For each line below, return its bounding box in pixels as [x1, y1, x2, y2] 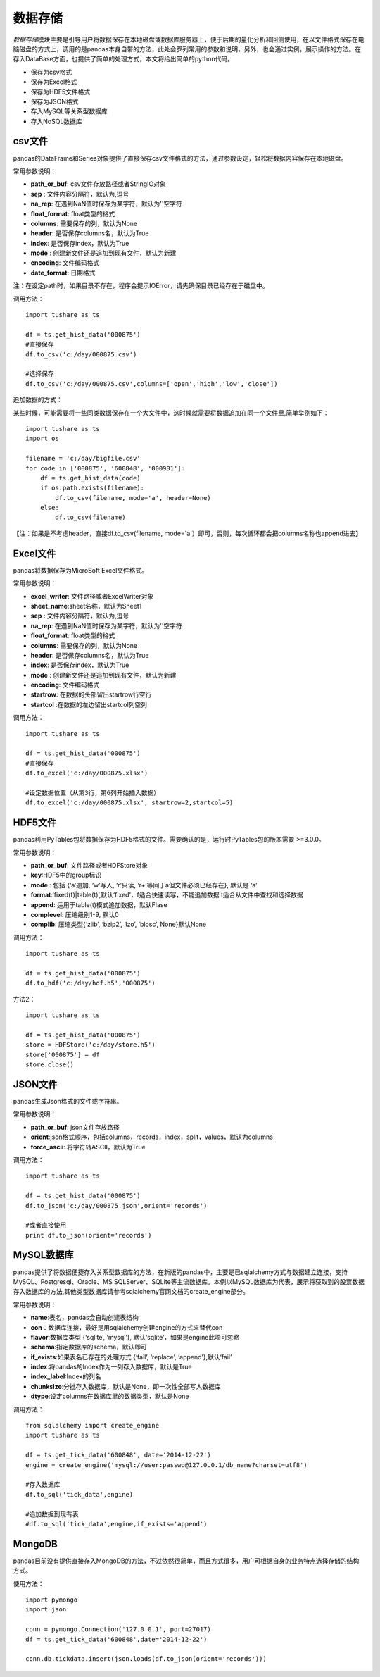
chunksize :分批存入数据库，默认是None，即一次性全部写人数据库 [30, 1382, 221, 1390]
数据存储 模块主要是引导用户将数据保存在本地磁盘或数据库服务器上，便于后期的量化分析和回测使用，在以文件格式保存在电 [13, 35, 365, 44]
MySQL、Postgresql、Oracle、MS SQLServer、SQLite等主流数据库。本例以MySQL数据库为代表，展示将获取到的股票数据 [13, 1277, 365, 1285]
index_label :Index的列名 [30, 1372, 101, 1380]
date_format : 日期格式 [30, 268, 96, 277]
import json [25, 1606, 67, 1614]
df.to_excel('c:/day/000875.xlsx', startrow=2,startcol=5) [25, 799, 234, 806]
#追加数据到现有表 [25, 1510, 79, 1518]
